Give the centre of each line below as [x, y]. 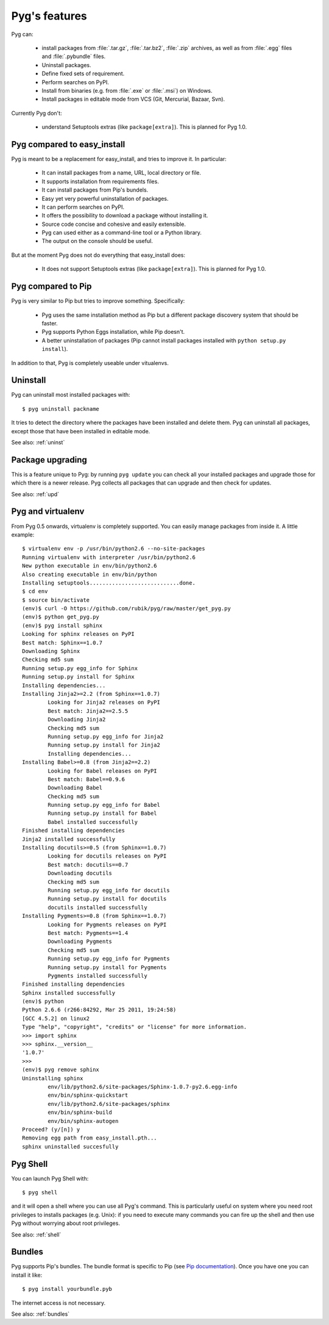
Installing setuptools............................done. [109, 583]
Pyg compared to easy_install [68, 144]
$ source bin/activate [56, 600]
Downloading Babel [75, 788]
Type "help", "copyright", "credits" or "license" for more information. [135, 1027]
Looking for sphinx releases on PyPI [79, 634]
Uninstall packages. [66, 65]
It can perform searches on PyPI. [83, 207]
